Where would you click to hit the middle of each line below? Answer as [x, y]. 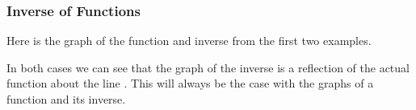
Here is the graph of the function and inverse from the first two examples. [189, 41]
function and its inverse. [66, 99]
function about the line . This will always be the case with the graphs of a [190, 83]
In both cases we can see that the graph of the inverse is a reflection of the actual [208, 67]
